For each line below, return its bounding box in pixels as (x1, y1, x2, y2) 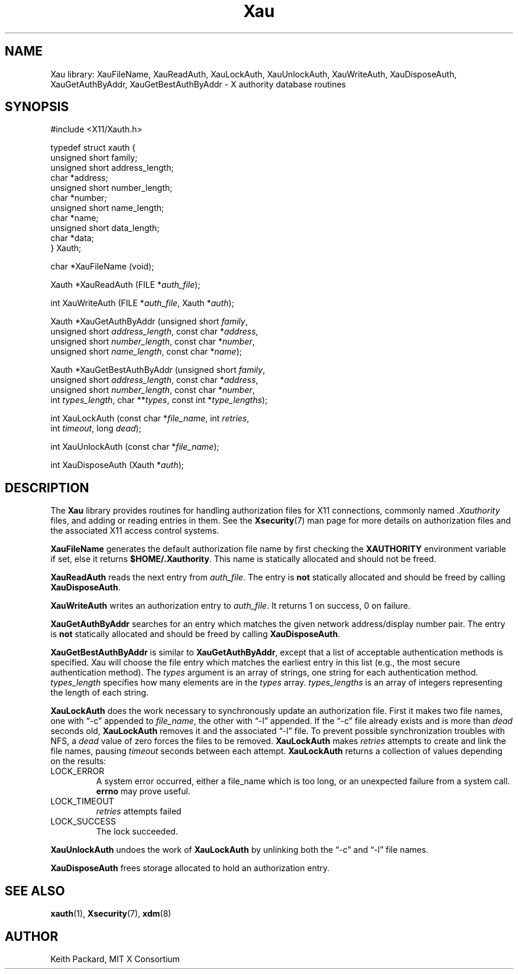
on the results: (50, 756, 106, 767)
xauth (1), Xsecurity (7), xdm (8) (50, 908, 171, 919)
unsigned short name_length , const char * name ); (50, 346, 242, 357)
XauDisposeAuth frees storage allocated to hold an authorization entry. (50, 863, 330, 874)
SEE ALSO (5, 883, 65, 898)
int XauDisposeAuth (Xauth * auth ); (50, 460, 184, 470)
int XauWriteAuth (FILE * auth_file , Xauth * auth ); (50, 298, 234, 309)
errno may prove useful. (96, 786, 190, 797)
